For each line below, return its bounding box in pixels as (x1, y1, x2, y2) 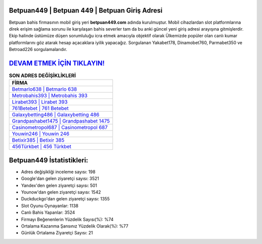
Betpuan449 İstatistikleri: (9, 156, 88, 164)
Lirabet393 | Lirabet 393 (12, 98, 68, 105)
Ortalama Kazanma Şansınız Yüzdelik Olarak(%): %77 (21, 223, 129, 229)
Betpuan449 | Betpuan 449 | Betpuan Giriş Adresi (9, 6, 163, 15)
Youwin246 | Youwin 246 (12, 130, 70, 137)
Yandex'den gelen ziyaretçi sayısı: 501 (21, 182, 97, 188)
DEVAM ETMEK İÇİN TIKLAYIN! (9, 59, 105, 67)
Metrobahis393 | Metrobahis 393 (12, 92, 88, 99)
